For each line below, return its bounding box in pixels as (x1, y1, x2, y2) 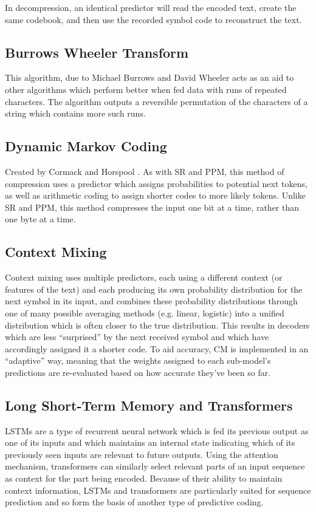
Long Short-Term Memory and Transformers (5, 395, 293, 414)
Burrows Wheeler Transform (5, 43, 189, 61)
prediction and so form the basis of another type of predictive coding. (5, 496, 264, 508)
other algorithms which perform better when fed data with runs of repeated (5, 83, 287, 95)
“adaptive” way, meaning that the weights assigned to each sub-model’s (5, 354, 271, 367)
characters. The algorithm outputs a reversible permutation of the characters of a (5, 95, 308, 108)
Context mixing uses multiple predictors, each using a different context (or (5, 271, 283, 284)
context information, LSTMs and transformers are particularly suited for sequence (5, 483, 311, 496)
